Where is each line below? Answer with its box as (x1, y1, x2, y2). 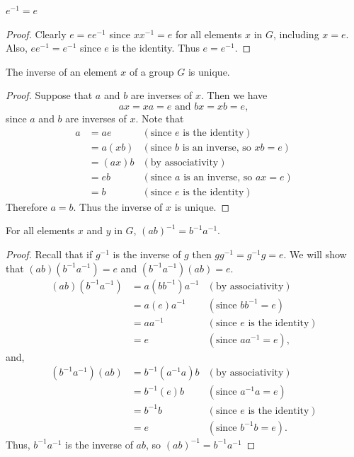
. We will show (283, 246, 347, 261)
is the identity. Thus (112, 40, 200, 55)
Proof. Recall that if (6, 246, 93, 261)
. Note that (135, 110, 184, 125)
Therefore (6, 199, 47, 214)
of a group (129, 64, 174, 79)
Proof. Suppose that (6, 88, 93, 103)
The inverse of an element (6, 64, 118, 79)
